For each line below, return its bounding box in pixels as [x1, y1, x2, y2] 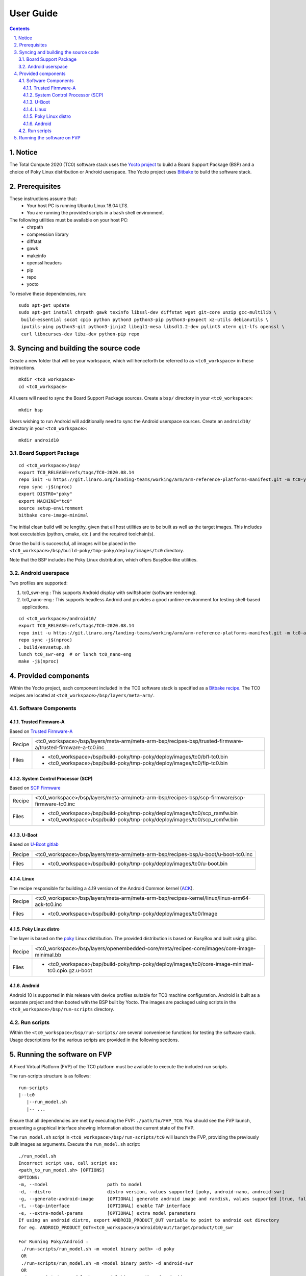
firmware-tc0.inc [35, 800, 75, 807]
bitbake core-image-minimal [18, 512, 89, 518]
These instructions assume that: [9, 195, 77, 202]
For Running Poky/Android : [18, 1239, 89, 1245]
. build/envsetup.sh [18, 644, 70, 650]
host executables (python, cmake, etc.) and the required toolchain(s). [9, 531, 155, 537]
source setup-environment [18, 505, 84, 511]
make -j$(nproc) [18, 658, 59, 665]
